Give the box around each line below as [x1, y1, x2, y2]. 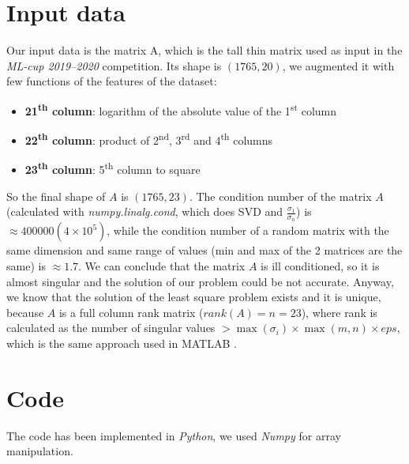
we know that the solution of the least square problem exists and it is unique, [6, 289, 381, 305]
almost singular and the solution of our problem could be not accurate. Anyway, [6, 273, 394, 289]
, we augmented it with [282, 57, 395, 74]
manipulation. [6, 443, 73, 459]
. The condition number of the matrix [189, 187, 372, 204]
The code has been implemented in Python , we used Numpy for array [6, 427, 341, 443]
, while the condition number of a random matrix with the [107, 222, 389, 239]
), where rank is [301, 304, 377, 320]
